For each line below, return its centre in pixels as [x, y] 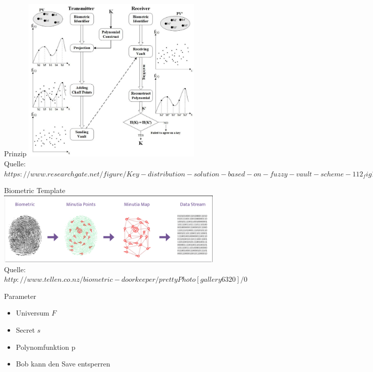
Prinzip [15, 153]
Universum [33, 313]
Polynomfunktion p [46, 347]
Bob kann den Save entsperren [63, 364]
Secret [25, 329]
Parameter [20, 296]
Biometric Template [35, 190]
